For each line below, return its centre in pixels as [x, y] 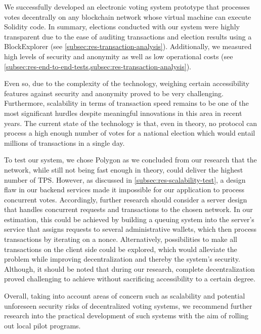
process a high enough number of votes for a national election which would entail [130, 133]
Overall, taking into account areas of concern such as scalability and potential [125, 296]
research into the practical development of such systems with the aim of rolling [126, 316]
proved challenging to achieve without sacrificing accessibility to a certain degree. [130, 279]
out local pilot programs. [42, 325]
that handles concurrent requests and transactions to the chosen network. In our [128, 209]
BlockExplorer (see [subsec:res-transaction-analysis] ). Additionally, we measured [128, 46]
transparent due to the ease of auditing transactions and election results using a [128, 36]
